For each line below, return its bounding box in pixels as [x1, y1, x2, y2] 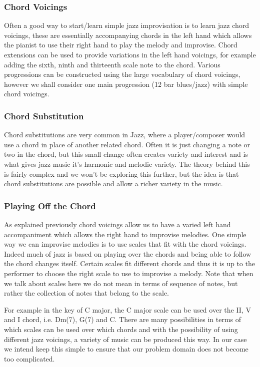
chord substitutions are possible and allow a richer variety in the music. [4, 178, 223, 189]
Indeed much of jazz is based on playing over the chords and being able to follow [4, 248, 251, 259]
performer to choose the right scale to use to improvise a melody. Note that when [4, 268, 253, 278]
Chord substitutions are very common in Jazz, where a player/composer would [4, 129, 245, 140]
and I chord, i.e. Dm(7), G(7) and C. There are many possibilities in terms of [4, 314, 241, 325]
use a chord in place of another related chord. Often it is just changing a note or [4, 139, 250, 149]
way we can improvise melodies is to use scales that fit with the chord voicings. [4, 239, 246, 249]
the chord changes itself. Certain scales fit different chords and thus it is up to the [4, 258, 255, 269]
